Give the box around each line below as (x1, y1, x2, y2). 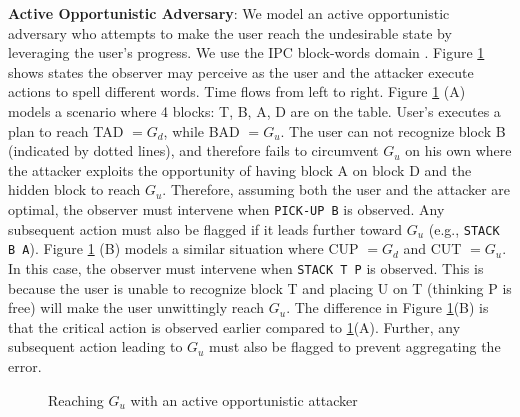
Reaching (48, 389, 104, 410)
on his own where (405, 140, 512, 161)
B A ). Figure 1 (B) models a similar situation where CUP (8, 238, 359, 259)
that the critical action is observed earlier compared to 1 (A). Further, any (8, 316, 461, 337)
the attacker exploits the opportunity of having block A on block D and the (8, 159, 472, 180)
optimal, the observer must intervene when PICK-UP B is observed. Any (8, 198, 445, 219)
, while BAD (163, 120, 240, 141)
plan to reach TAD (8, 120, 124, 141)
